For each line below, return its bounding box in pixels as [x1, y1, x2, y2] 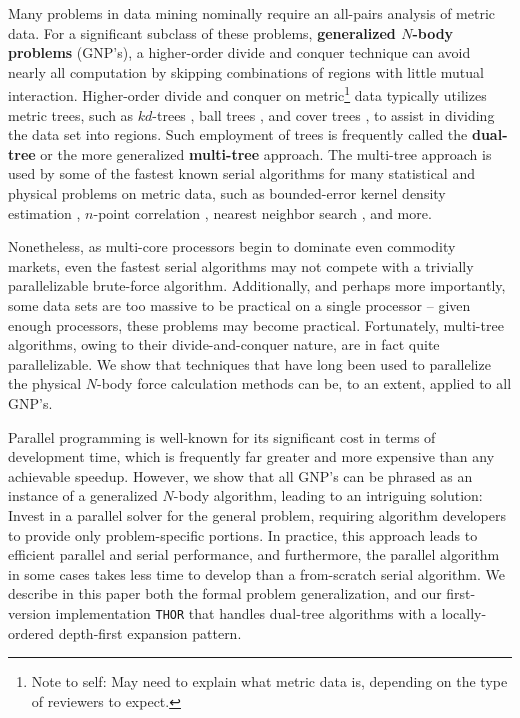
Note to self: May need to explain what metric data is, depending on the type [31, 671, 508, 692]
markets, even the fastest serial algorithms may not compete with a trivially [8, 255, 474, 276]
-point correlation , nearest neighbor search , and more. [93, 202, 432, 223]
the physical [8, 373, 82, 394]
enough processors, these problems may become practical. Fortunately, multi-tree [8, 314, 504, 335]
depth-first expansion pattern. [58, 622, 242, 643]
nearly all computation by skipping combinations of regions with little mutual [8, 61, 484, 82]
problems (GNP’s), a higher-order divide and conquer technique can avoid [8, 42, 471, 63]
